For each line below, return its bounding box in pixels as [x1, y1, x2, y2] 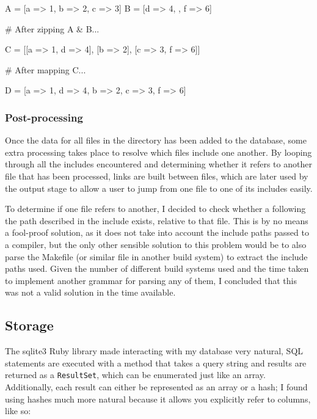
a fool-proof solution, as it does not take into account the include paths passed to [5, 226, 309, 239]
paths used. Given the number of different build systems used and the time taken [5, 262, 309, 275]
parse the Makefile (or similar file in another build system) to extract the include [5, 250, 308, 263]
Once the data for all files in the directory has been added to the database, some [5, 134, 307, 147]
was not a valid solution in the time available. [5, 286, 176, 299]
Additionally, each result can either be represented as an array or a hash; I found [5, 380, 308, 393]
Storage [5, 316, 54, 335]
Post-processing [5, 109, 83, 125]
